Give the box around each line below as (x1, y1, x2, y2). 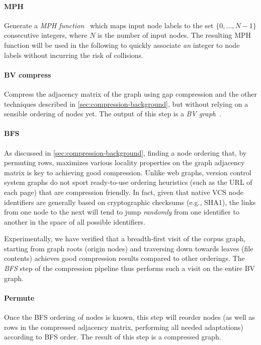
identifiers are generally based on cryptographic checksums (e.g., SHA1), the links (4, 196, 256, 207)
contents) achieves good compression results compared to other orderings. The (4, 253, 245, 263)
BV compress (4, 69, 51, 80)
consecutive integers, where (4, 30, 88, 40)
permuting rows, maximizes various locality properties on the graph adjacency (4, 157, 245, 168)
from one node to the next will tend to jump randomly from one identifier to (4, 206, 239, 217)
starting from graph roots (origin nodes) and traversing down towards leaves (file (4, 243, 253, 253)
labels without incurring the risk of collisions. (4, 49, 143, 60)
